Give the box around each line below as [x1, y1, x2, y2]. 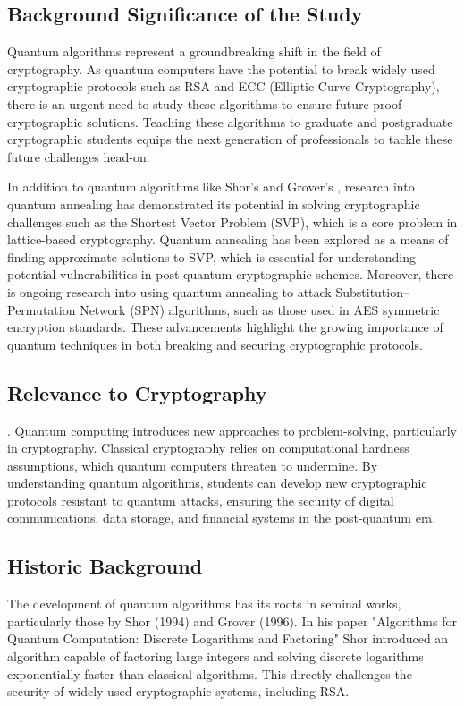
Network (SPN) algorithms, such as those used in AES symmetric [80, 300, 440, 319]
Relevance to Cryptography [7, 379, 267, 406]
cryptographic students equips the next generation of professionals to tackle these [7, 130, 453, 149]
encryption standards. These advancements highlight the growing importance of [7, 318, 443, 336]
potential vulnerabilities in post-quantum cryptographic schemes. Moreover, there [7, 265, 454, 284]
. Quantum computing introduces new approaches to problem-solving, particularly [7, 421, 457, 439]
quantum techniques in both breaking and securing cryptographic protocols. [7, 335, 423, 353]
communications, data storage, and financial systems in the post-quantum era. [7, 508, 436, 527]
